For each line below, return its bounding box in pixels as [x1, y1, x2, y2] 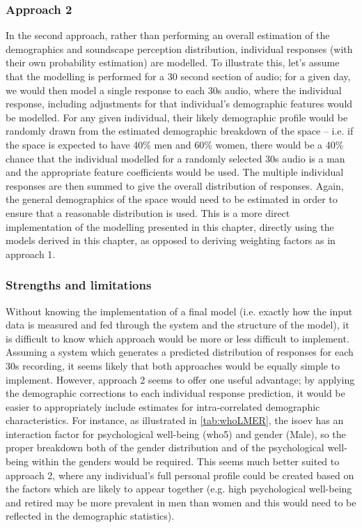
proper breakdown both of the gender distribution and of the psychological [6, 440, 324, 455]
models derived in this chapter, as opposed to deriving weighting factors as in [6, 233, 336, 248]
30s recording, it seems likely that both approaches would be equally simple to [6, 358, 340, 372]
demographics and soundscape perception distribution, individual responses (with [6, 41, 353, 56]
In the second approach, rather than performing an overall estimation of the [6, 28, 330, 43]
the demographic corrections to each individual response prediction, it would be [6, 386, 345, 400]
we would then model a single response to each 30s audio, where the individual [6, 82, 342, 97]
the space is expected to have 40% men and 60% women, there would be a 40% [6, 137, 344, 151]
